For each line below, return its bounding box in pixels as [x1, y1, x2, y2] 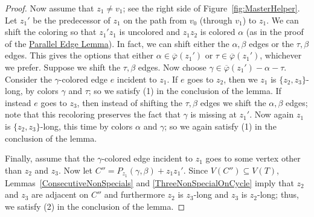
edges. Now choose [138, 60, 207, 73]
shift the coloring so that [5, 25, 97, 38]
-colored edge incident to [101, 152, 193, 165]
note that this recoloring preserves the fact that [5, 108, 181, 121]
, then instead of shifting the [77, 96, 183, 108]
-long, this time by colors [40, 119, 133, 132]
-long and [193, 188, 229, 201]
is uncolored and [119, 25, 181, 38]
